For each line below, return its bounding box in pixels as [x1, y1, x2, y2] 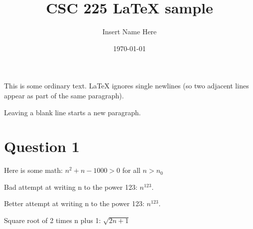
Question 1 [4, 136, 80, 156]
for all [122, 165, 140, 175]
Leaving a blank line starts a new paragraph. [4, 107, 141, 117]
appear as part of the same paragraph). [4, 90, 124, 100]
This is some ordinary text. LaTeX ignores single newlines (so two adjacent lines [4, 80, 249, 91]
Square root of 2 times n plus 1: [4, 215, 101, 225]
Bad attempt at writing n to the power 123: [4, 181, 137, 192]
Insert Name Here [102, 26, 157, 37]
